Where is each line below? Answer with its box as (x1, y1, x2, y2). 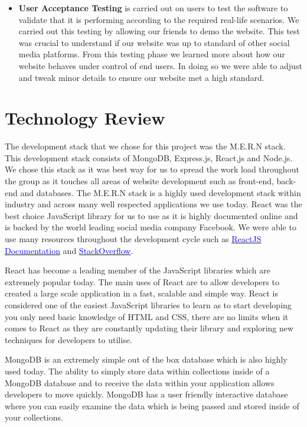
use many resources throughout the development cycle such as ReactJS (5, 233, 262, 245)
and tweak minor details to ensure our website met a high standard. (18, 71, 264, 83)
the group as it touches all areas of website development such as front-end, (5, 175, 274, 187)
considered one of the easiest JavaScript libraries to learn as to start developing (5, 299, 292, 311)
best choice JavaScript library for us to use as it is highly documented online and (5, 209, 298, 221)
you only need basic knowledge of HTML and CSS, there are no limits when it (5, 310, 289, 322)
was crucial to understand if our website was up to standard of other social (18, 36, 290, 48)
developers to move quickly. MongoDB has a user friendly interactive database (5, 388, 288, 400)
